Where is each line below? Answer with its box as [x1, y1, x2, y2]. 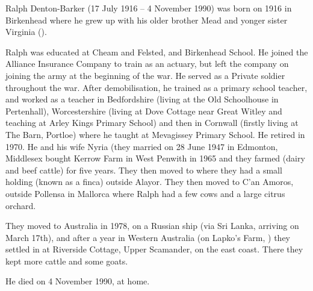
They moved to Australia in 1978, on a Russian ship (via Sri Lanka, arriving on [5, 219, 299, 232]
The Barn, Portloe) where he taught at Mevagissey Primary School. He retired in [5, 128, 305, 140]
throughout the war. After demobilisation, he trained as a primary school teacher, [5, 81, 308, 93]
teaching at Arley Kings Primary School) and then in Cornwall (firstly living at [5, 116, 299, 129]
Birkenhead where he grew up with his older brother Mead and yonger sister [5, 13, 288, 26]
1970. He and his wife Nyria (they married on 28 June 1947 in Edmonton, [5, 140, 278, 152]
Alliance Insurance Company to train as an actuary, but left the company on [5, 57, 289, 70]
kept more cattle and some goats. [5, 254, 128, 267]
